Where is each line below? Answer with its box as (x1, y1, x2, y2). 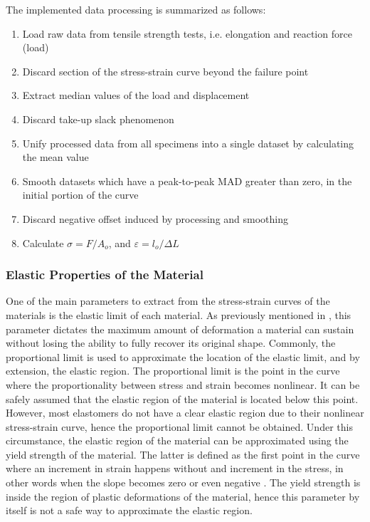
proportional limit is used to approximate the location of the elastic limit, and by (6, 349, 360, 364)
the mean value (22, 150, 89, 165)
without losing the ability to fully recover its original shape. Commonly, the (6, 335, 336, 350)
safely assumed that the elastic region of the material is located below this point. (6, 391, 359, 406)
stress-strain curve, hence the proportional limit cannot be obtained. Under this (6, 419, 353, 434)
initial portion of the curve (22, 187, 139, 202)
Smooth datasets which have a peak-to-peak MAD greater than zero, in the (22, 173, 352, 188)
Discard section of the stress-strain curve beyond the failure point (22, 63, 309, 78)
